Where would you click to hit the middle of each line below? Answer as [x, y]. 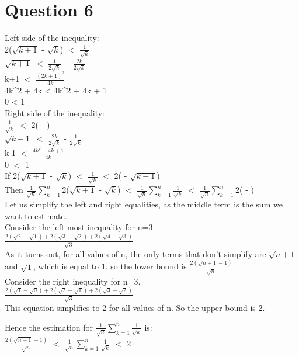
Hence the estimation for [49, 327]
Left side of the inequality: [52, 38]
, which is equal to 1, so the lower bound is [110, 266]
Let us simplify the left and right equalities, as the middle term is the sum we [144, 204]
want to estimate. [36, 215]
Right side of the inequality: [55, 113]
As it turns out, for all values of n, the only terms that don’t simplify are [135, 253]
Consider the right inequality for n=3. [73, 281]
